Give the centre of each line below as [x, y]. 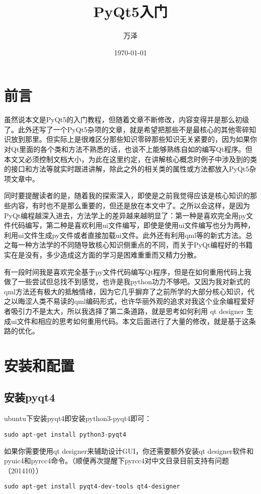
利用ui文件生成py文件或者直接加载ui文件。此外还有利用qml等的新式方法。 [125, 235]
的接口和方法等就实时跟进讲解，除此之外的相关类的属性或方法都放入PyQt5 [127, 169]
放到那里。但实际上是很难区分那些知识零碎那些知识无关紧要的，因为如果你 [134, 139]
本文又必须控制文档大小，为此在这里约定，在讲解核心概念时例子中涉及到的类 [130, 159]
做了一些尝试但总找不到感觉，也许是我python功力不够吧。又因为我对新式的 [127, 281]
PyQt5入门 [130, 11]
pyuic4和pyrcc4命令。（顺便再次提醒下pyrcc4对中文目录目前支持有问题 [117, 461]
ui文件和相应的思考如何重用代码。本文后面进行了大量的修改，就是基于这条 [133, 321]
